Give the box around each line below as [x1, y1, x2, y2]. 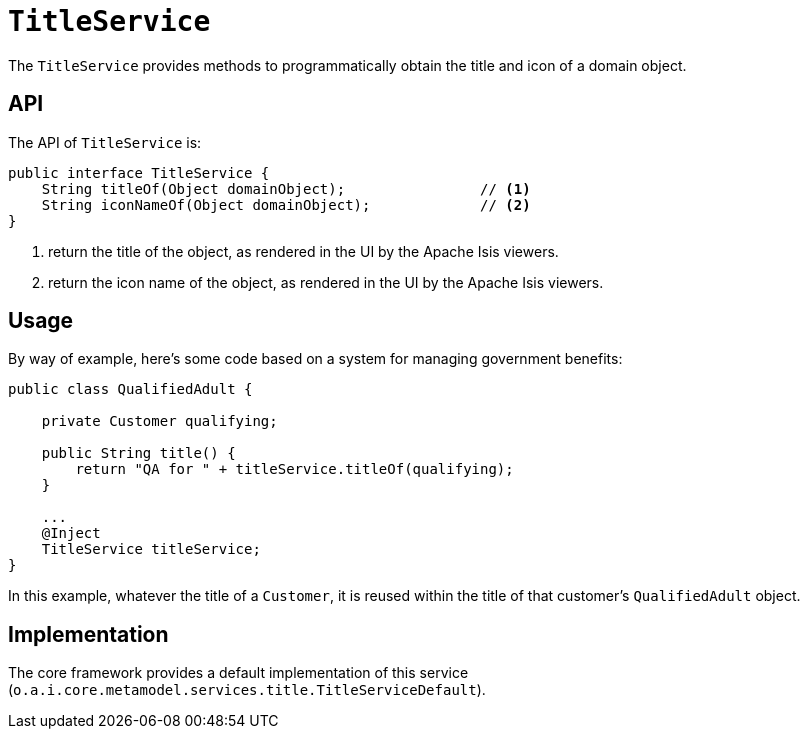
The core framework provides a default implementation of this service [8, 664, 469, 682]
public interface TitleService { [8, 164, 270, 181]
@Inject [41, 525, 101, 542]
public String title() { [41, 445, 236, 462]
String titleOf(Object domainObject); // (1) [41, 180, 531, 197]
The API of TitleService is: [8, 133, 202, 151]
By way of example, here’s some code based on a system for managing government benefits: [8, 350, 623, 368]
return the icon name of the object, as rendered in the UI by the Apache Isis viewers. [48, 273, 604, 291]
